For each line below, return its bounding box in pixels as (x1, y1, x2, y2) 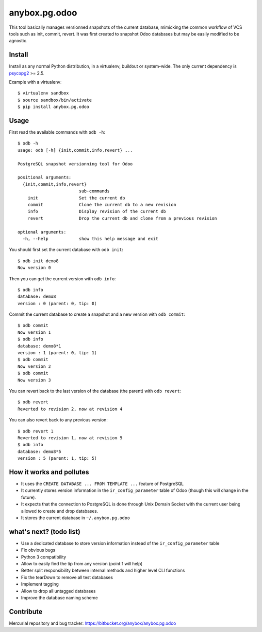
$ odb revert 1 (17, 428, 54, 434)
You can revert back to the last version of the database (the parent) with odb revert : (9, 388, 181, 394)
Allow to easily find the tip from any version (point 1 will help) (21, 561, 143, 567)
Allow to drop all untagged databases (21, 588, 96, 594)
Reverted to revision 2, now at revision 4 (17, 406, 123, 412)
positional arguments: (17, 175, 72, 180)
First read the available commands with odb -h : (9, 129, 105, 135)
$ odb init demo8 (17, 258, 59, 264)
